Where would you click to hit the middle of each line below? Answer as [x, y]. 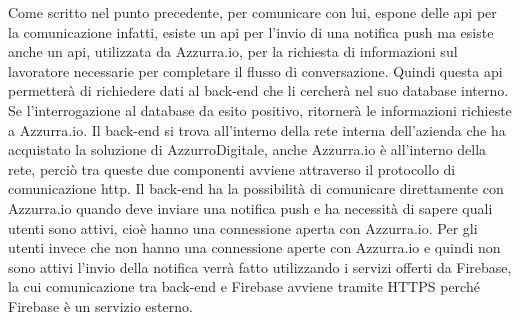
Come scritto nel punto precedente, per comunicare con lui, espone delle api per [252, 12]
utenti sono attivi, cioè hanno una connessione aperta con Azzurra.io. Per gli [243, 227]
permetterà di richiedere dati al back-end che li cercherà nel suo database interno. [258, 90]
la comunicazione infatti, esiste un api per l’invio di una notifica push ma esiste [251, 31]
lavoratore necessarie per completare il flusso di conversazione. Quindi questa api [255, 70]
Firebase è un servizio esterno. [100, 305]
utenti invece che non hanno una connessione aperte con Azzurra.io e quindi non [254, 247]
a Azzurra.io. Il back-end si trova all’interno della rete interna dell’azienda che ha [257, 129]
